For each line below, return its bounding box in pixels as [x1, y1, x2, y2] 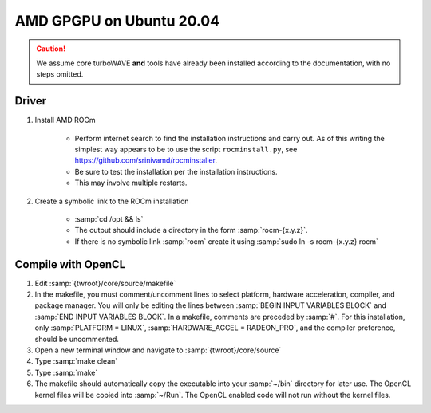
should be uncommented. [34, 334, 120, 344]
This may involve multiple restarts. [74, 178, 188, 187]
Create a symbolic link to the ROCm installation [34, 196, 189, 206]
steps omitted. [36, 69, 84, 79]
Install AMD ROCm [34, 116, 96, 125]
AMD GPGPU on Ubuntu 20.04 [14, 12, 219, 29]
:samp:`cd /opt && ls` [74, 214, 144, 223]
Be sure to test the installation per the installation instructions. [74, 167, 279, 176]
